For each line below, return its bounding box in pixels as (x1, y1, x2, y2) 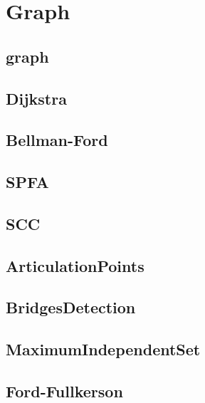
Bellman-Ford (6, 129, 108, 151)
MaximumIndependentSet (6, 338, 201, 360)
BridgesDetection (6, 296, 136, 318)
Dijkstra (6, 87, 67, 109)
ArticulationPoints (6, 254, 144, 276)
